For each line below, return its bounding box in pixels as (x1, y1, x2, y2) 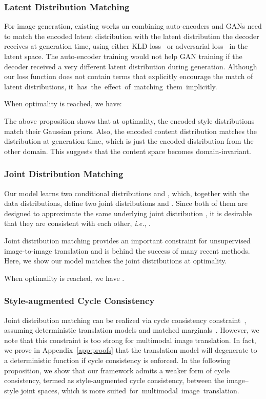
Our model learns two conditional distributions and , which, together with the (4, 187, 249, 198)
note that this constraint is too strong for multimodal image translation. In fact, (4, 334, 256, 345)
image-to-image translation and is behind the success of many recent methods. (4, 245, 250, 256)
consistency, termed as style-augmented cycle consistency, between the (4, 375, 224, 386)
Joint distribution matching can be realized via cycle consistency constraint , (4, 314, 247, 325)
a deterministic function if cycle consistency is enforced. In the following (4, 354, 231, 365)
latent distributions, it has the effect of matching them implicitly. (4, 81, 217, 91)
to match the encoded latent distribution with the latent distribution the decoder (4, 30, 259, 41)
